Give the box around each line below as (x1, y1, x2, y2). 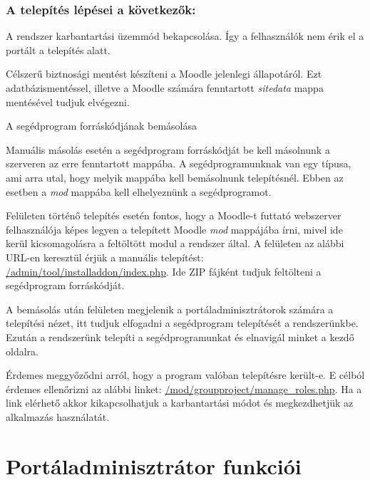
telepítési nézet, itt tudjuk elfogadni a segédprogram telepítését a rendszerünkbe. (6, 315, 359, 330)
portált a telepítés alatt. (6, 42, 111, 57)
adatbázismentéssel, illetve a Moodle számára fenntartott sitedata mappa (6, 80, 324, 95)
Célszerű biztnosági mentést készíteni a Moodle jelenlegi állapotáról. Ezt (6, 66, 322, 81)
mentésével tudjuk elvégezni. (6, 94, 130, 109)
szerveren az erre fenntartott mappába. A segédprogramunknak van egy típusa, (6, 156, 351, 171)
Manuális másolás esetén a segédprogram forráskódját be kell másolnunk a (6, 142, 330, 157)
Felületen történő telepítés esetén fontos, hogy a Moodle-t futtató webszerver (6, 208, 341, 223)
